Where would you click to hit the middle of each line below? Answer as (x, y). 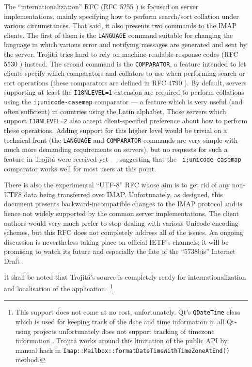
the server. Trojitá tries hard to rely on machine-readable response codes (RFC (121, 54)
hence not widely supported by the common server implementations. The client (121, 213)
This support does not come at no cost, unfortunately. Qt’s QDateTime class (128, 312)
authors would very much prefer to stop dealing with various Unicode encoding (121, 223)
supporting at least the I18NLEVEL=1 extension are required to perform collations (124, 92)
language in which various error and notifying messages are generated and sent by (126, 44)
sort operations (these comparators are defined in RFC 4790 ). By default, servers (125, 82)
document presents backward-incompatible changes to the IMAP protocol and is (123, 204)
